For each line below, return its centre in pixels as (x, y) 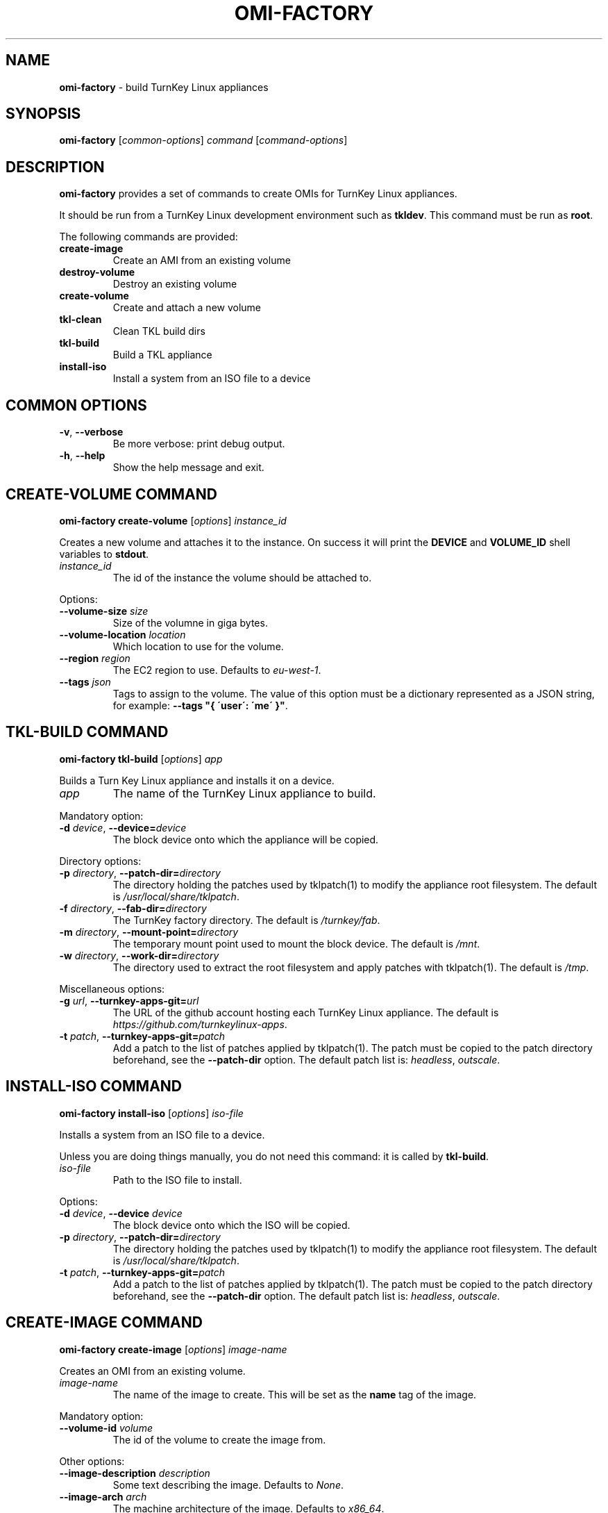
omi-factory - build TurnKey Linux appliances (164, 87)
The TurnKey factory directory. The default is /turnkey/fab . (246, 920)
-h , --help (82, 456)
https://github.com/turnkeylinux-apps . (200, 1024)
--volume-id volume (106, 1428)
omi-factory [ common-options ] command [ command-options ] (203, 140)
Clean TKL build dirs (159, 331)
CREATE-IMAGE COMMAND (104, 1323)
